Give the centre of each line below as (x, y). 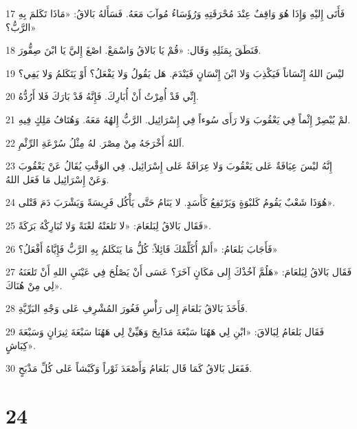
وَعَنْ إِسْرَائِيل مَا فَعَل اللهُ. (57, 179)
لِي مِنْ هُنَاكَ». (34, 285)
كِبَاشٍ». (21, 345)
